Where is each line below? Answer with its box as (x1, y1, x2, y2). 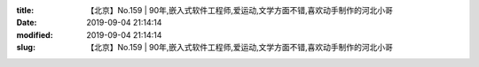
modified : (16, 29, 53, 40)
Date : (16, 18, 37, 28)
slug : (16, 42, 35, 53)
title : (16, 5, 35, 15)
